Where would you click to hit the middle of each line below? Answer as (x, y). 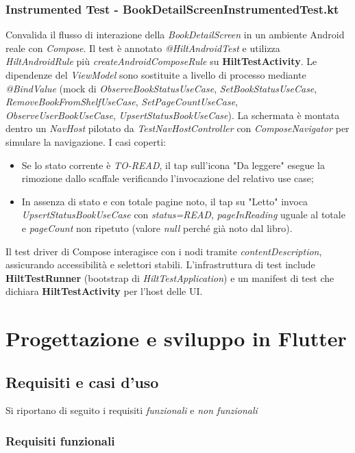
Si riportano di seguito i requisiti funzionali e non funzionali (132, 410)
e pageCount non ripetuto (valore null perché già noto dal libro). (157, 228)
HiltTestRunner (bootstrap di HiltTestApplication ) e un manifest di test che (170, 277)
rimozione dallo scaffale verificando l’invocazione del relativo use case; (168, 178)
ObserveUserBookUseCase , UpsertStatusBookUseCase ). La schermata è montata (173, 115)
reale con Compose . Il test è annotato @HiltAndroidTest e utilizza (143, 48)
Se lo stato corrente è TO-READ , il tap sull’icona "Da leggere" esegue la (173, 165)
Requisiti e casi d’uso (82, 381)
